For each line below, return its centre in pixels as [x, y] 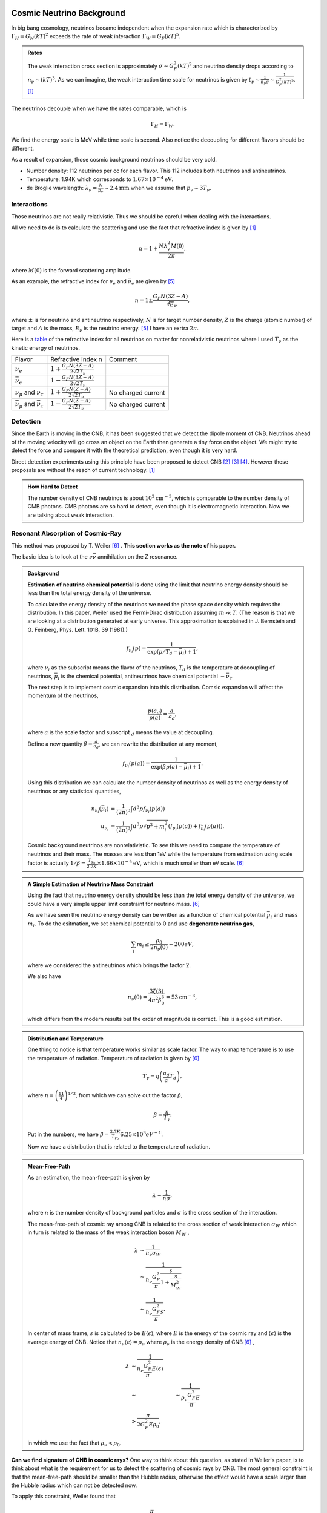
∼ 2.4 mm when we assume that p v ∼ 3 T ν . [157, 189]
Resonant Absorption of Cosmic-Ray [66, 534]
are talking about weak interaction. [71, 515]
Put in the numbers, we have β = [68, 1134]
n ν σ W [153, 1254]
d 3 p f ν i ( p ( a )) [149, 809]
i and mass [284, 916]
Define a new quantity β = [60, 744]
